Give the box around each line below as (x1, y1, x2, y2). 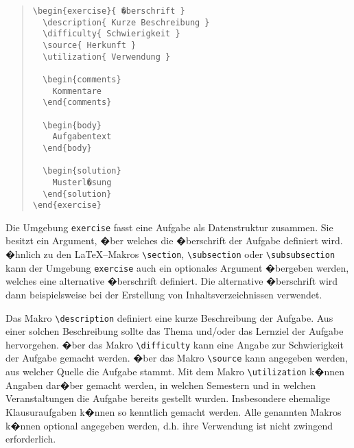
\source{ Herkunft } (43, 40, 137, 50)
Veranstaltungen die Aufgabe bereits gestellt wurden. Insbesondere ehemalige (5, 391, 331, 405)
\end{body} (43, 143, 92, 153)
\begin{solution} (43, 166, 121, 176)
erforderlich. (5, 432, 56, 446)
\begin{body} (43, 120, 102, 130)
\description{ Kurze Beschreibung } (43, 17, 210, 27)
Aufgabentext (52, 132, 112, 142)
